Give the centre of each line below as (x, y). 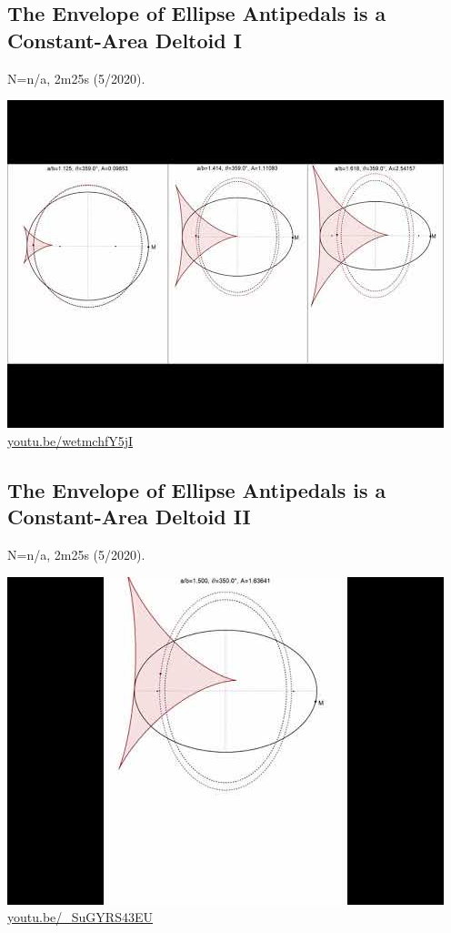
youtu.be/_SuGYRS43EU (80, 917)
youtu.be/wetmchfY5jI (70, 440)
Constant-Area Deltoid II (129, 517)
